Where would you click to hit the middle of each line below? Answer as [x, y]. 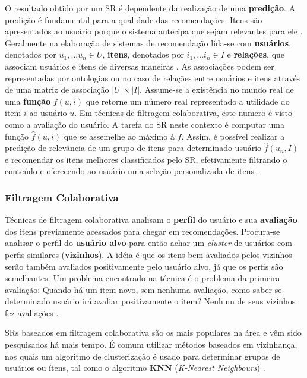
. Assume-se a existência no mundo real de [217, 89]
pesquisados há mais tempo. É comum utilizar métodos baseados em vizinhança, [151, 344]
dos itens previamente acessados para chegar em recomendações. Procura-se [143, 231]
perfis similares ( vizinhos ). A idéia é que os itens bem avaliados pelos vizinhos [148, 254]
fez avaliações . [32, 312]
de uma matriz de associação [57, 89]
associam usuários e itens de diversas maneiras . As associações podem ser [140, 66]
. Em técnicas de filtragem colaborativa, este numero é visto [183, 113]
